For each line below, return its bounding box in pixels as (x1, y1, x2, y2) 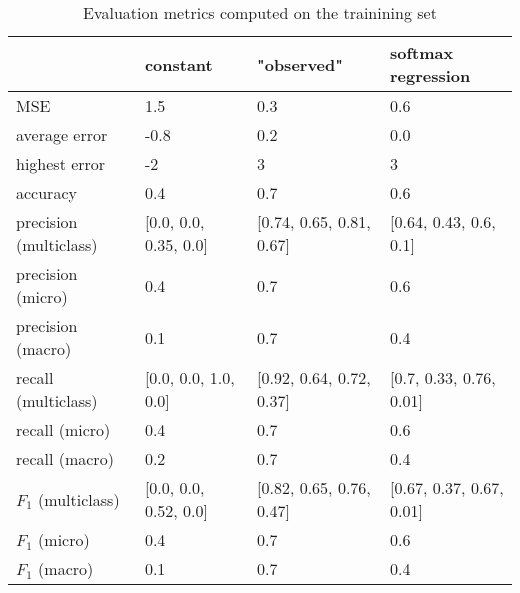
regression (389, 64, 471, 87)
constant (144, 52, 213, 76)
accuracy (16, 181, 77, 204)
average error (16, 123, 108, 146)
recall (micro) (16, 418, 111, 441)
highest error (16, 152, 106, 175)
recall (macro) (16, 447, 114, 470)
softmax (389, 41, 454, 64)
